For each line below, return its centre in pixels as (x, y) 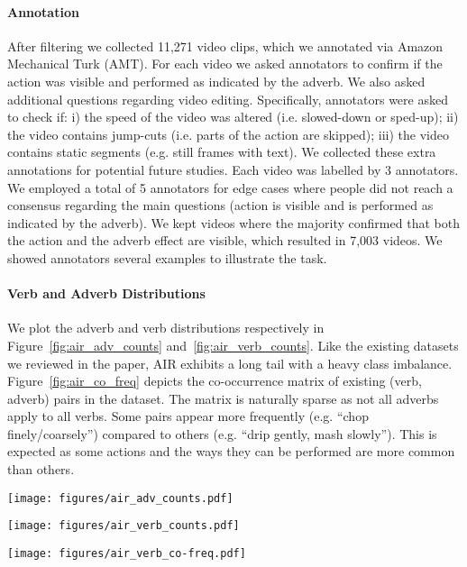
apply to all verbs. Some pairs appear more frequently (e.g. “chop (188, 416)
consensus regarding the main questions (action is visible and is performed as (220, 205)
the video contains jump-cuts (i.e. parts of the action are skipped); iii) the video (229, 134)
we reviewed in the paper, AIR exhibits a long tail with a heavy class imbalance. (230, 363)
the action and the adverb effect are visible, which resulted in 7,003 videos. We (225, 240)
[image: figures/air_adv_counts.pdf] (120, 498)
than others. (41, 469)
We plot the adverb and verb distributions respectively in (166, 328)
